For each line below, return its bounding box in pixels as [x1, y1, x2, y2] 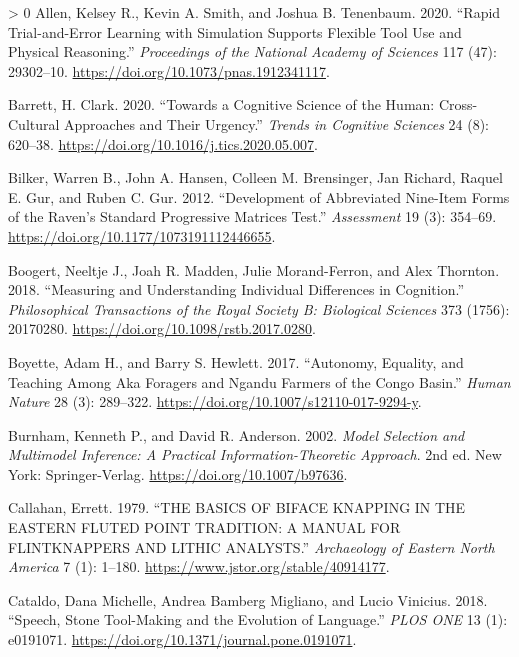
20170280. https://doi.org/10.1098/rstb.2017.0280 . [8, 318, 316, 339]
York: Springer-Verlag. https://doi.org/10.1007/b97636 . [8, 463, 348, 484]
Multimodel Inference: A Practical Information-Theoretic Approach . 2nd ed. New [8, 444, 502, 465]
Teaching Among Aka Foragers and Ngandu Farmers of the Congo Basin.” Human [8, 371, 511, 392]
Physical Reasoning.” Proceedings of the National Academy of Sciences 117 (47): [8, 41, 497, 62]
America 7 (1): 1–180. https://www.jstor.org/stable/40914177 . [8, 556, 390, 577]
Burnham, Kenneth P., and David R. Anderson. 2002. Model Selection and [8, 424, 465, 445]
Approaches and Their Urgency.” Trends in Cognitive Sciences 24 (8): [64, 113, 489, 134]
